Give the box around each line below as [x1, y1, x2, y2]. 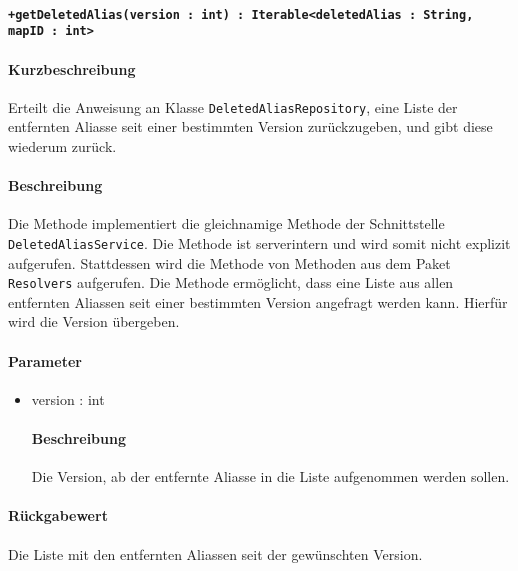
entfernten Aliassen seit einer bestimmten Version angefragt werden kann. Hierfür [8, 291, 508, 312]
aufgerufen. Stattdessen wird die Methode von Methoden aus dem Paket [8, 252, 451, 273]
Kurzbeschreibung [8, 58, 136, 79]
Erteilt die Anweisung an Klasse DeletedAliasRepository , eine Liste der [8, 96, 458, 117]
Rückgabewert [8, 505, 108, 526]
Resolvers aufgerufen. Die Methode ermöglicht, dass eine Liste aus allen [8, 272, 454, 293]
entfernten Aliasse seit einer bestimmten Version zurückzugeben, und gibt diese [8, 116, 493, 137]
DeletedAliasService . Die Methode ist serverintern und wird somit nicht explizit [8, 232, 511, 253]
